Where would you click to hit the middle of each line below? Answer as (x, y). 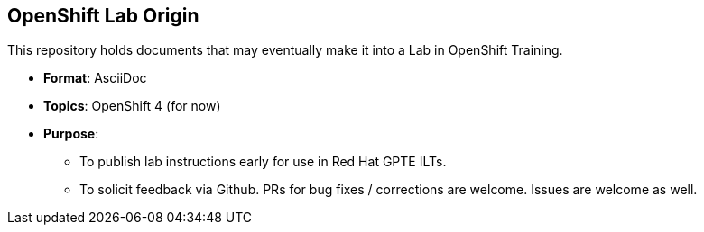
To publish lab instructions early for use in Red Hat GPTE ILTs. (263, 162)
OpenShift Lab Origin (103, 16)
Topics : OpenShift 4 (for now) (132, 106)
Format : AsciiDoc (95, 78)
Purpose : (71, 134)
